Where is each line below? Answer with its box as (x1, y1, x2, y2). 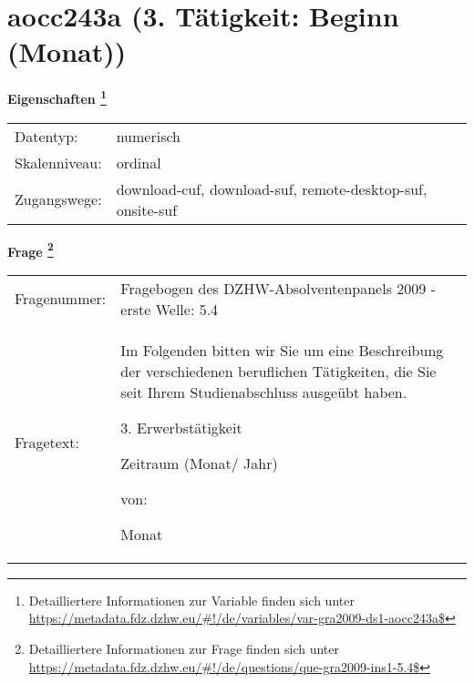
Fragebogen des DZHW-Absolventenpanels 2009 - (120, 277, 436, 299)
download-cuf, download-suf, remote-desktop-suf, (116, 178, 428, 199)
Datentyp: (15, 125, 78, 147)
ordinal (116, 151, 161, 173)
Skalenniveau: (15, 151, 102, 173)
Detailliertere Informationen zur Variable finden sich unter (28, 590, 355, 609)
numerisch (116, 125, 180, 147)
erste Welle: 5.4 (120, 298, 219, 320)
